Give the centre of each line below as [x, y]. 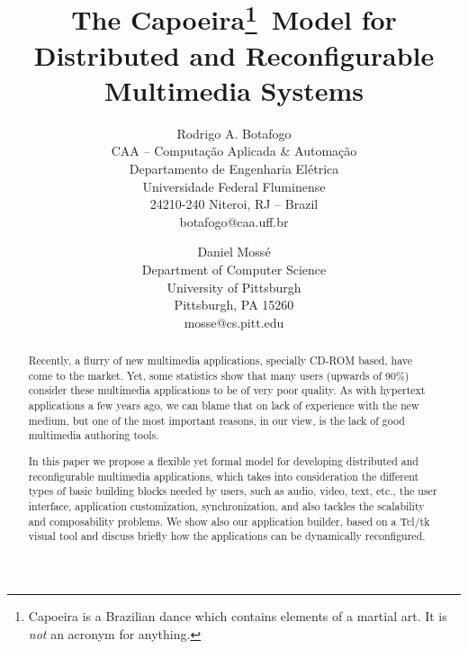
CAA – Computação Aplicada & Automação [234, 151]
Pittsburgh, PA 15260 [234, 305]
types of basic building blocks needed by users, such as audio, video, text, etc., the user [233, 491]
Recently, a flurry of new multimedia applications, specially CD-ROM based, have [220, 361]
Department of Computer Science [234, 269]
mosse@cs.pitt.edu [234, 322]
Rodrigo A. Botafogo [234, 133]
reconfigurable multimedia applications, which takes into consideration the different [224, 476]
